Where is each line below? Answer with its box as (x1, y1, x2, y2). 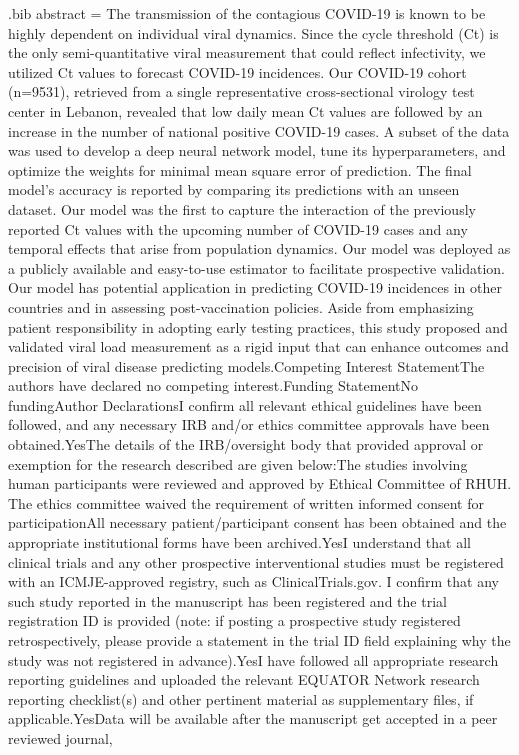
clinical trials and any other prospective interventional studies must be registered (8, 551, 504, 572)
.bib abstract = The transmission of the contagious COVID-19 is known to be (8, 3, 486, 23)
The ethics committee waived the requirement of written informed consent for (8, 492, 484, 513)
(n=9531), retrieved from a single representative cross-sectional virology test (8, 81, 475, 102)
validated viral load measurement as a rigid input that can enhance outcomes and (8, 336, 509, 357)
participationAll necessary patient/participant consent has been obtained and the (8, 512, 507, 533)
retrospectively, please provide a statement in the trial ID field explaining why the (8, 630, 511, 650)
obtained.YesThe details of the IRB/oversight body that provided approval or (8, 434, 484, 455)
